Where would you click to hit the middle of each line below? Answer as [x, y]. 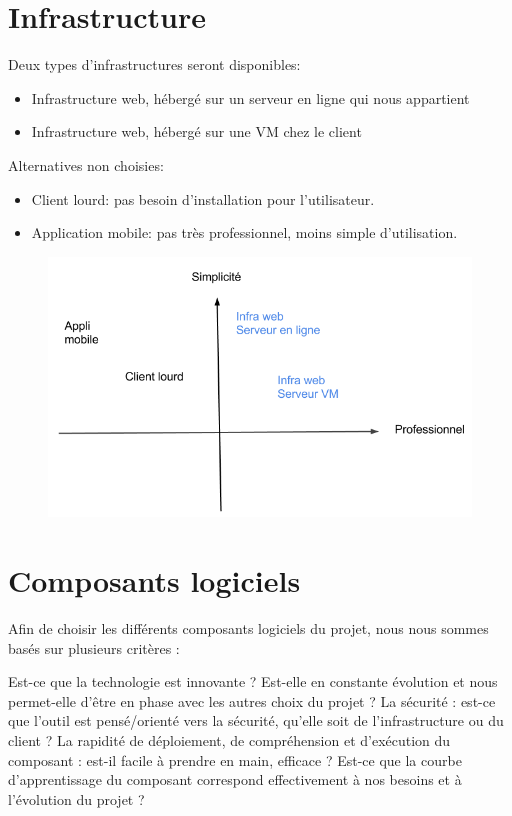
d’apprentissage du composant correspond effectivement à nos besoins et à [235, 779]
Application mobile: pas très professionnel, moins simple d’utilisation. [244, 232]
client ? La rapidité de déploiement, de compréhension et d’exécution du [229, 739]
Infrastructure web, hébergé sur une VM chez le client [196, 131]
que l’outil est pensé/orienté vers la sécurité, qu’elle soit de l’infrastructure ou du [256, 720]
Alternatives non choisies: [86, 164]
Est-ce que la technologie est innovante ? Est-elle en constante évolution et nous [253, 681]
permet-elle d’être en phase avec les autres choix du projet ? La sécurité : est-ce [252, 700]
